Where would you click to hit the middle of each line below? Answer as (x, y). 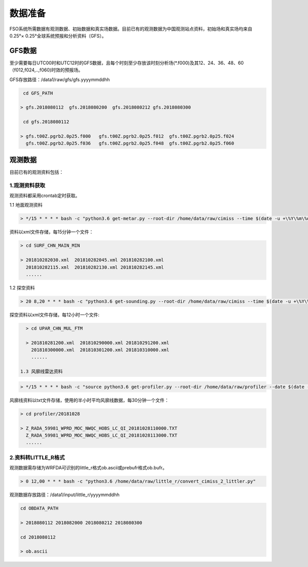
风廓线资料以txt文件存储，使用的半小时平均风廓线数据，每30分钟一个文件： (89, 400)
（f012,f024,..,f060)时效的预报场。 (46, 70)
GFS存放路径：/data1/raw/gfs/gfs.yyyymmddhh (60, 79)
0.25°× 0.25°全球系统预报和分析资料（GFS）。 (58, 35)
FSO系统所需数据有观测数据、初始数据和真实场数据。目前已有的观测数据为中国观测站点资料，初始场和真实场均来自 (131, 29)
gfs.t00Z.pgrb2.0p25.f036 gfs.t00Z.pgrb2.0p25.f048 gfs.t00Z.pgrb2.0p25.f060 (130, 143)
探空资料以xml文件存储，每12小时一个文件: (54, 315)
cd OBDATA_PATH (39, 508)
